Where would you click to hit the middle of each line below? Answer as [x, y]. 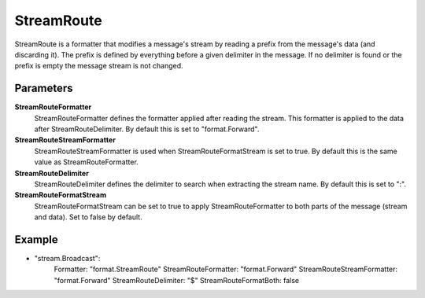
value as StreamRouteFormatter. [87, 162]
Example [36, 239]
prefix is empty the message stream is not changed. [99, 66]
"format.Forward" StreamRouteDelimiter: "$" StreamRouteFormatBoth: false [176, 280]
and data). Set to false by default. [88, 217]
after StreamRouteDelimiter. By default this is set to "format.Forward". [147, 129]
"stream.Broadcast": [67, 259]
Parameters [44, 88]
